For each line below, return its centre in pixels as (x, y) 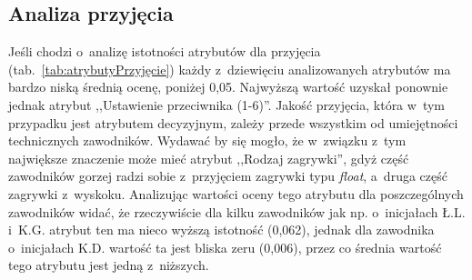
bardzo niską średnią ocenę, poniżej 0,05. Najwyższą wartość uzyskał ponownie (228, 87)
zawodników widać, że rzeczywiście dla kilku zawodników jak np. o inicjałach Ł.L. (237, 211)
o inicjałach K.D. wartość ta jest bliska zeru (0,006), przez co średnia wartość (225, 247)
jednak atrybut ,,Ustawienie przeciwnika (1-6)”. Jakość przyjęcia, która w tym (227, 104)
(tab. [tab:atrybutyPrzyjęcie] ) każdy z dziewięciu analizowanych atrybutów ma (230, 69)
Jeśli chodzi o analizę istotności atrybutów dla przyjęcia (165, 51)
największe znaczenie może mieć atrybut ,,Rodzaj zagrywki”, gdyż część (209, 158)
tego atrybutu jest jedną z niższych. (109, 265)
